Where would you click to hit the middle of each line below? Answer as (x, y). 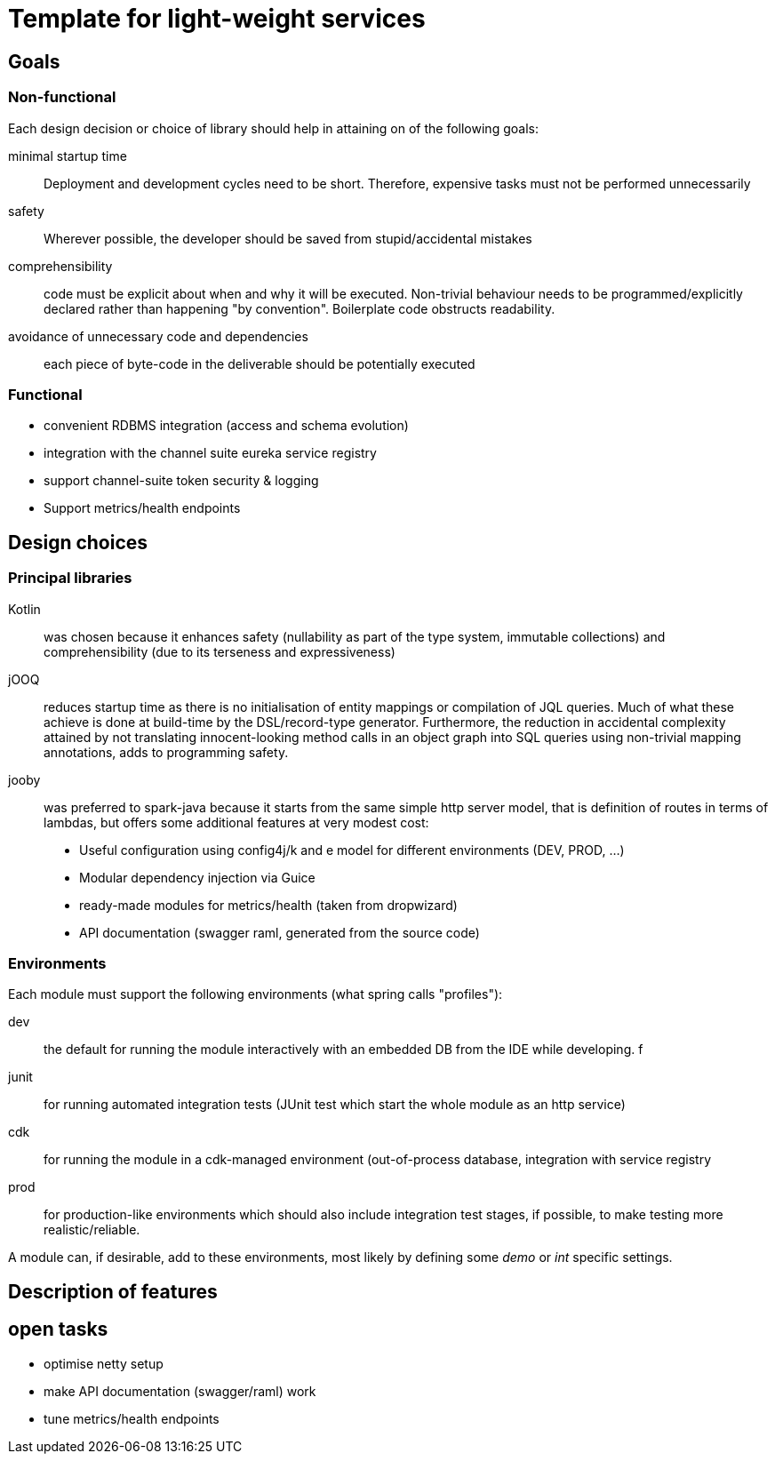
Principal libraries (70, 578)
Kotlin (24, 609)
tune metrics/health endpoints (132, 1418)
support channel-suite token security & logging (181, 481)
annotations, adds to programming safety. (166, 752)
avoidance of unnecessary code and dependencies (158, 336)
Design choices (78, 542)
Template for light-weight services (217, 19)
